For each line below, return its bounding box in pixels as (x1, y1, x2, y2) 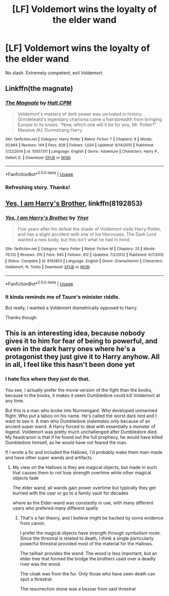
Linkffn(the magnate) (5, 84, 73, 93)
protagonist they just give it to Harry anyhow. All (5, 353, 160, 361)
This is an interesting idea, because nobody (5, 329, 145, 338)
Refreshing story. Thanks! (5, 183, 70, 190)
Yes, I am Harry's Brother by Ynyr (5, 215, 89, 222)
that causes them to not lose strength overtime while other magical (12, 469, 151, 475)
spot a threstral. (20, 576, 53, 582)
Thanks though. (5, 315, 38, 321)
